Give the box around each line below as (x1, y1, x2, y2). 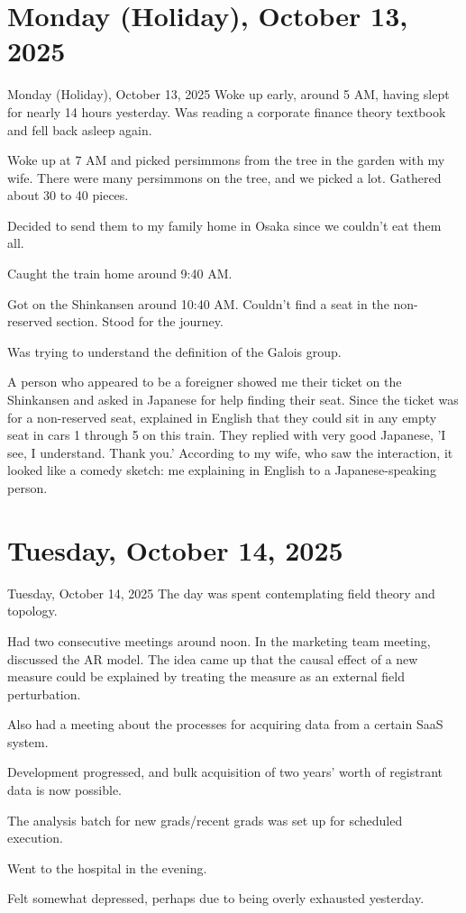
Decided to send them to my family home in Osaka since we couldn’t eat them (7, 215, 442, 234)
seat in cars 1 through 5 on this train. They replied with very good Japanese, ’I (7, 425, 446, 444)
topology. (7, 601, 58, 620)
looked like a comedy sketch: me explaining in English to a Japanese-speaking (7, 461, 436, 479)
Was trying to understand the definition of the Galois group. (7, 342, 342, 361)
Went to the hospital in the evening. (7, 858, 207, 877)
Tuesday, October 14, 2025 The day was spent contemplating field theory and (7, 583, 435, 602)
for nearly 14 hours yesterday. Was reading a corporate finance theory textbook (7, 102, 446, 121)
